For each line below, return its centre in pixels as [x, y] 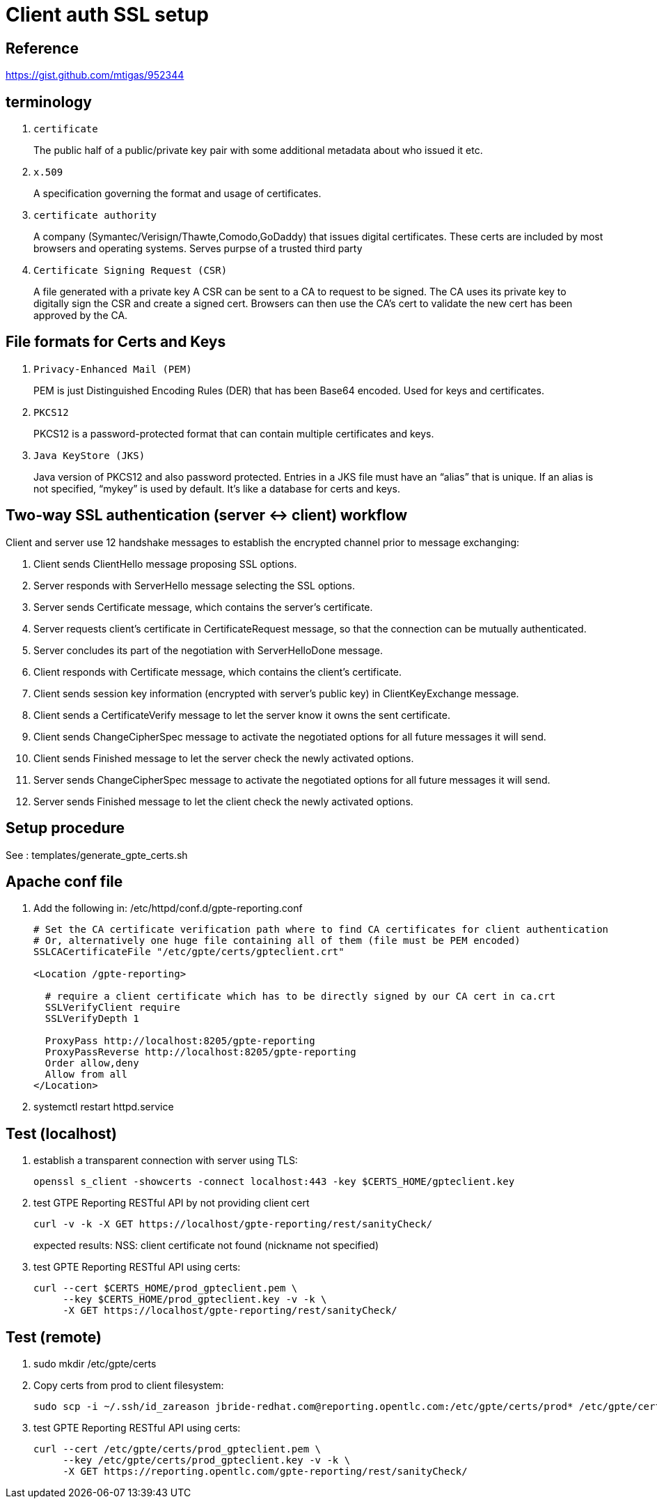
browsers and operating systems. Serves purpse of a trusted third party [198, 249]
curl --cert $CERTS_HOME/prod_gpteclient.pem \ [166, 1288]
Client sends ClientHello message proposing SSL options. [165, 564]
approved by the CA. [81, 316]
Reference [42, 48]
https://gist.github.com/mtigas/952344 [95, 75]
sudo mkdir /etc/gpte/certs [95, 1364]
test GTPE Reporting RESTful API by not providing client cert [172, 1203]
